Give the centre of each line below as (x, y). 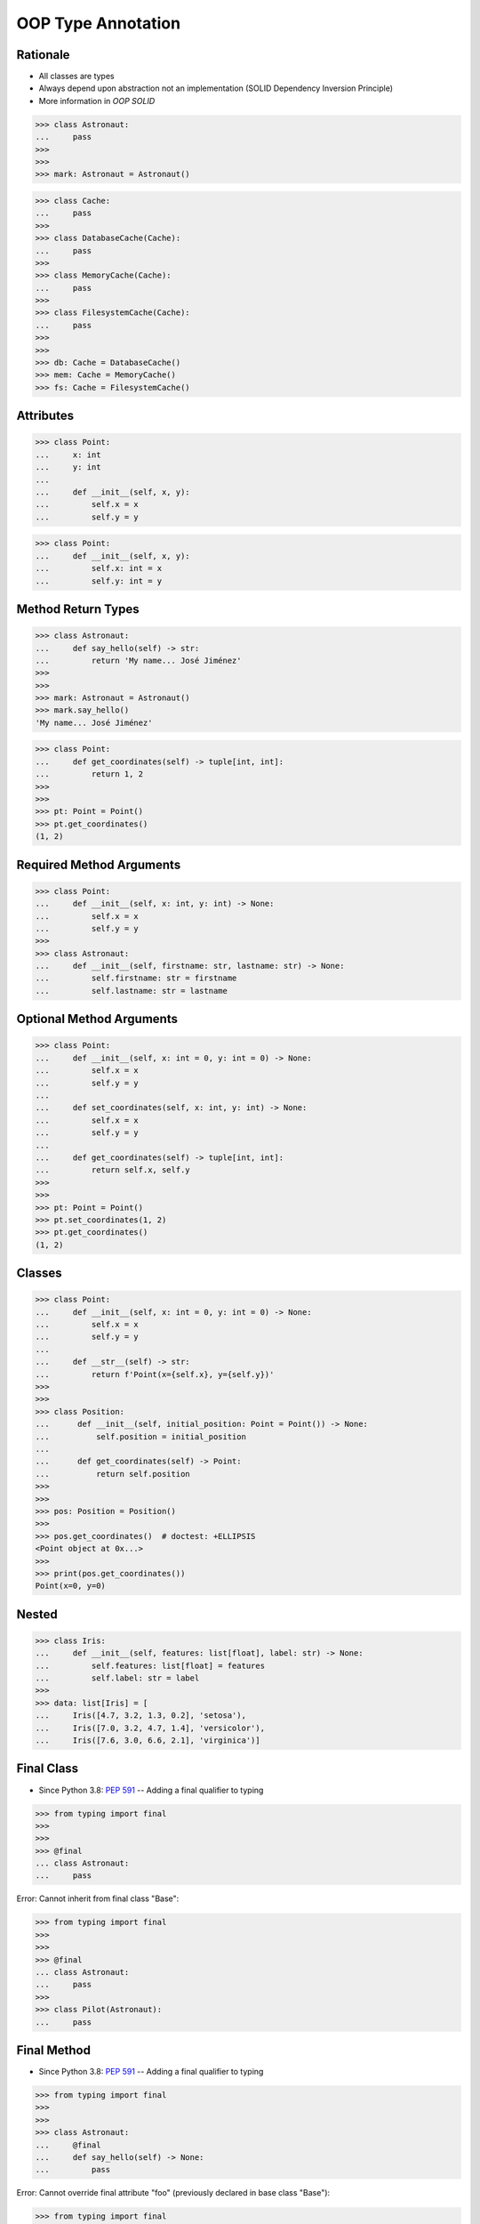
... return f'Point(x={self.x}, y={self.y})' (155, 1374)
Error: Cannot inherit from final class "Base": (98, 1898)
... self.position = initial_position (140, 1436)
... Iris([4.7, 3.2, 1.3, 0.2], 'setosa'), (140, 1716)
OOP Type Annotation (99, 23)
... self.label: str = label (117, 1678)
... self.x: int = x (99, 568)
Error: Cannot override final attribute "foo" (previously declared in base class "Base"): (173, 2193)
